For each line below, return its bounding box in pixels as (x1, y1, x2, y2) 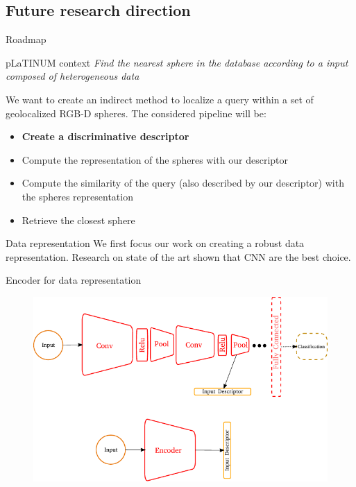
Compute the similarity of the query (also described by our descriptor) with (22, 176, 344, 190)
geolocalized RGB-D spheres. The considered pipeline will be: (6, 105, 266, 120)
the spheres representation (22, 189, 133, 203)
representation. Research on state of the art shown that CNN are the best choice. (6, 249, 351, 264)
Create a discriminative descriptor (22, 129, 189, 144)
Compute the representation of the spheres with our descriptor (22, 152, 289, 166)
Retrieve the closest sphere (22, 212, 135, 227)
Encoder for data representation (6, 273, 142, 287)
